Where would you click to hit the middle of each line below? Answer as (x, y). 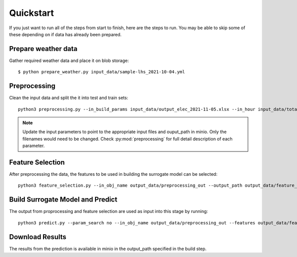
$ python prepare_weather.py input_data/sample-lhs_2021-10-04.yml (101, 72)
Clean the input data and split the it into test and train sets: (69, 98)
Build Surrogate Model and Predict (63, 200)
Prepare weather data (43, 49)
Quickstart (32, 13)
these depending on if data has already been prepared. (65, 34)
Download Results (38, 237)
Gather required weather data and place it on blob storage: (69, 60)
